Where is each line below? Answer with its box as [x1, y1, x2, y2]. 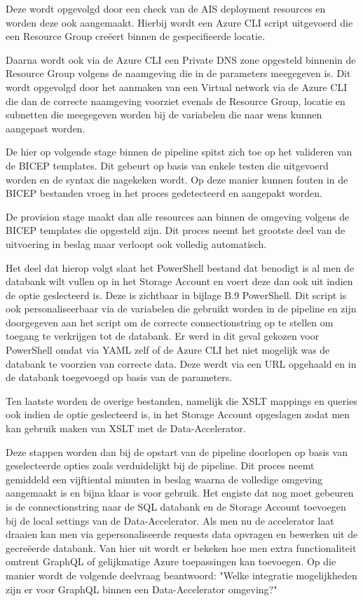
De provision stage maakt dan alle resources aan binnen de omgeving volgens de [6, 209, 350, 223]
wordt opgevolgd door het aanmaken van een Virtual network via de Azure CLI [6, 79, 348, 94]
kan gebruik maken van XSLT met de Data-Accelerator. [6, 421, 246, 436]
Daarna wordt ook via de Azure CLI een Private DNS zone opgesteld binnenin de [6, 52, 356, 67]
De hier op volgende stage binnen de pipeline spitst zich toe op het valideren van [6, 144, 352, 159]
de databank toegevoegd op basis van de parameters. [6, 370, 233, 385]
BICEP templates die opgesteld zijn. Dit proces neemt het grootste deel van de [6, 223, 345, 237]
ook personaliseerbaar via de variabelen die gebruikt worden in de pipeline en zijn [6, 301, 357, 316]
